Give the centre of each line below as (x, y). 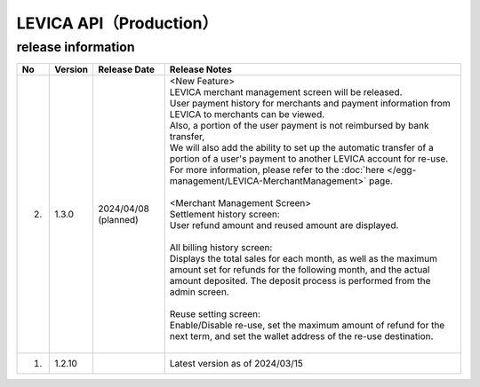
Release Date (127, 69)
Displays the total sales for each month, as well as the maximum (304, 259)
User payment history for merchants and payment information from (310, 104)
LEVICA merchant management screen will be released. (286, 92)
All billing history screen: (221, 248)
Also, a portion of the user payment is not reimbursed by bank (299, 126)
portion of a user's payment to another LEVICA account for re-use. (309, 159)
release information (76, 47)
